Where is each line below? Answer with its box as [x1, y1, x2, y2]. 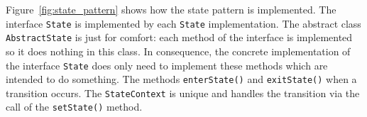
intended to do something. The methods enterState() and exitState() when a [6, 72, 357, 87]
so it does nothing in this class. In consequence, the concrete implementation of [6, 43, 351, 58]
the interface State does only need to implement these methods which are [6, 57, 328, 72]
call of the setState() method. [6, 99, 143, 114]
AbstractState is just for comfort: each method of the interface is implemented [6, 30, 353, 45]
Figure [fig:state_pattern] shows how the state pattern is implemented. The [6, 2, 336, 16]
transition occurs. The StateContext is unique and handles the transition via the [6, 85, 360, 100]
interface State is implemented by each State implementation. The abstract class [6, 16, 361, 30]
